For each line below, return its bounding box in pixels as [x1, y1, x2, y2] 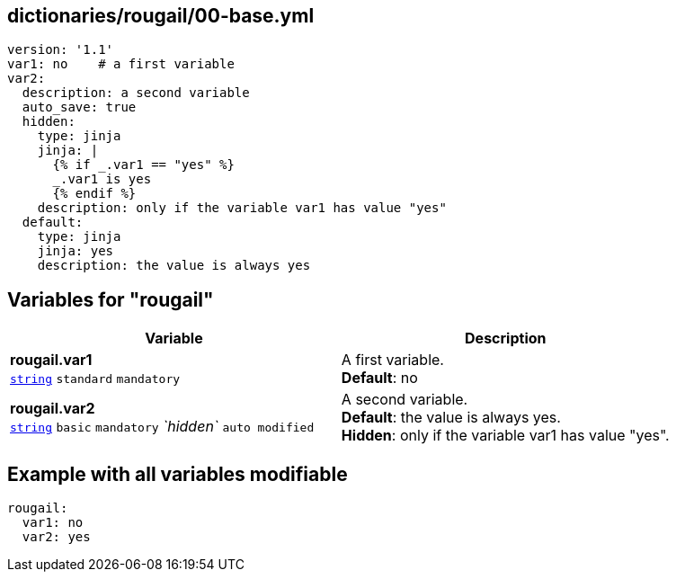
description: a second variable [22, 85, 250, 101]
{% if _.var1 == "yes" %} [52, 157, 235, 173]
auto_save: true [22, 100, 137, 115]
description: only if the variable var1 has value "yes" [37, 200, 447, 216]
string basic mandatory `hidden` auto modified [10, 417, 315, 436]
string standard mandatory [10, 372, 181, 387]
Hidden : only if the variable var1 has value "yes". [341, 426, 670, 445]
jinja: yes [37, 244, 114, 259]
